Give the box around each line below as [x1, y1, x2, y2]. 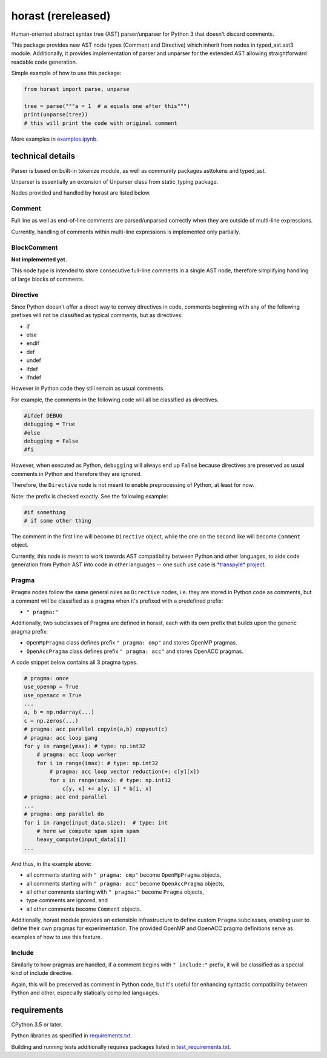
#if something [24, 509, 66, 515]
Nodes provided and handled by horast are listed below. [11, 189, 151, 196]
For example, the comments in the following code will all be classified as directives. [11, 396, 219, 403]
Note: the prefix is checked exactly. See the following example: [11, 492, 168, 500]
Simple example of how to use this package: [11, 70, 122, 77]
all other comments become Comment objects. [26, 905, 142, 912]
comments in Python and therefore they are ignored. [11, 470, 142, 477]
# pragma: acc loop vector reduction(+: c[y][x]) [49, 768, 200, 775]
